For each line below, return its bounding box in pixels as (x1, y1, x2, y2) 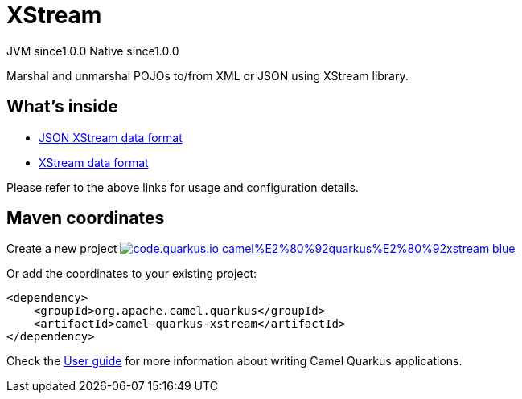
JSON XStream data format (39, 130, 183, 145)
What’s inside (6, 96, 118, 117)
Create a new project (6, 242, 117, 256)
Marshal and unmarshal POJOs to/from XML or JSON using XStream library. (6, 68, 409, 83)
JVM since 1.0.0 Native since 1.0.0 (6, 43, 179, 58)
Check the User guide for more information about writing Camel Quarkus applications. (6, 354, 462, 368)
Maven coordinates (6, 208, 165, 229)
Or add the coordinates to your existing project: (6, 267, 257, 281)
